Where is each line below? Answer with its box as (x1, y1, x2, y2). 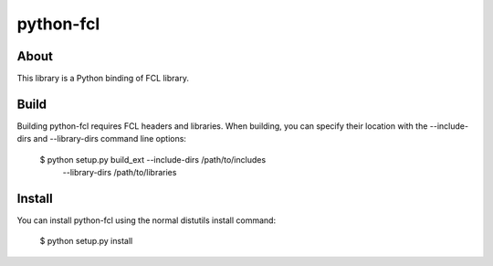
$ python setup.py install (39, 236, 133, 247)
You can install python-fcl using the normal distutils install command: (16, 215, 277, 226)
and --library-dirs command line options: (33, 133, 187, 144)
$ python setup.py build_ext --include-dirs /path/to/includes (39, 154, 267, 165)
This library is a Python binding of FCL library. (16, 73, 189, 84)
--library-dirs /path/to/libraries (62, 167, 177, 178)
